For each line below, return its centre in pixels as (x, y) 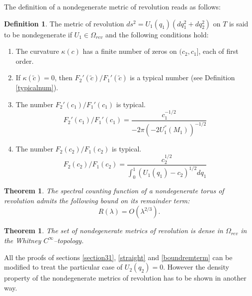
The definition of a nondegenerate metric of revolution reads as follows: (112, 6)
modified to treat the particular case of (63, 267)
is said (239, 23)
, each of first (218, 51)
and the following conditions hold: (157, 34)
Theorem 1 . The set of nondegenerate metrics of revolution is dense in (114, 230)
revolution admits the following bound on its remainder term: (97, 200)
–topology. (69, 240)
